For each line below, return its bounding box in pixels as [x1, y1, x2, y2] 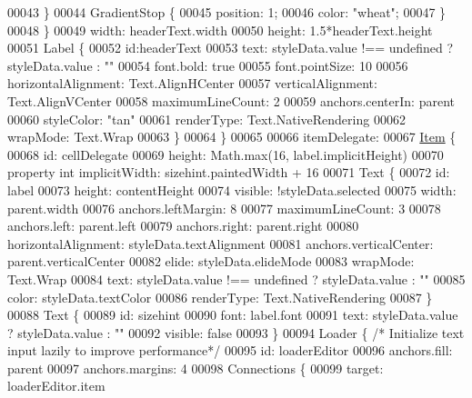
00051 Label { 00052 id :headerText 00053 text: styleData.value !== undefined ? [7, 38, 454, 57]
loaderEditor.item [7, 376, 105, 395]
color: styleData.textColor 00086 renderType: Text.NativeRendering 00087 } [7, 287, 433, 306]
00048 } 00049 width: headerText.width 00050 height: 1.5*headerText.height [7, 20, 433, 39]
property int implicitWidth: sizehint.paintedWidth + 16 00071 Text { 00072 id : [7, 163, 450, 182]
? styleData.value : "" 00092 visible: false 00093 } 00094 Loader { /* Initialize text [7, 323, 465, 342]
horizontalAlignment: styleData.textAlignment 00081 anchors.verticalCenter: [7, 234, 434, 253]
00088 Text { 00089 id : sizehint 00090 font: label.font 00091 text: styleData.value [7, 305, 458, 324]
